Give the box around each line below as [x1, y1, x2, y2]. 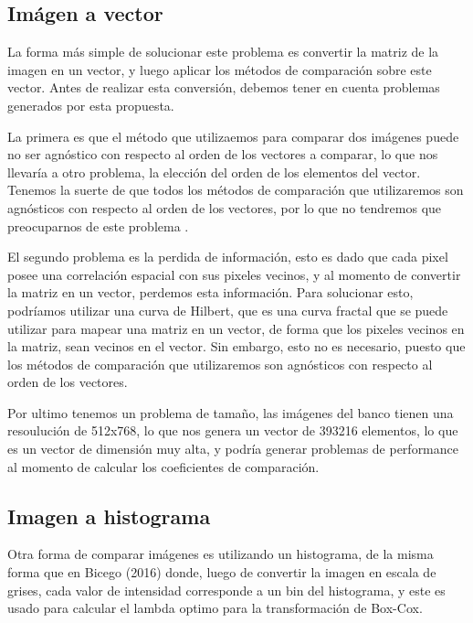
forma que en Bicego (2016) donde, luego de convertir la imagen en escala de [7, 563, 436, 582]
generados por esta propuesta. [7, 95, 174, 114]
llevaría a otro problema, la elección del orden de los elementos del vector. [7, 162, 421, 181]
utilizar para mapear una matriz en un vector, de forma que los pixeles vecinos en [7, 318, 465, 338]
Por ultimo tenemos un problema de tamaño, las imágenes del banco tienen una [7, 403, 454, 422]
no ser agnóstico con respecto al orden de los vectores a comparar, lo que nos [7, 145, 438, 164]
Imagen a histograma [7, 501, 211, 530]
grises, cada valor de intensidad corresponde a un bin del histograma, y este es [7, 580, 446, 599]
